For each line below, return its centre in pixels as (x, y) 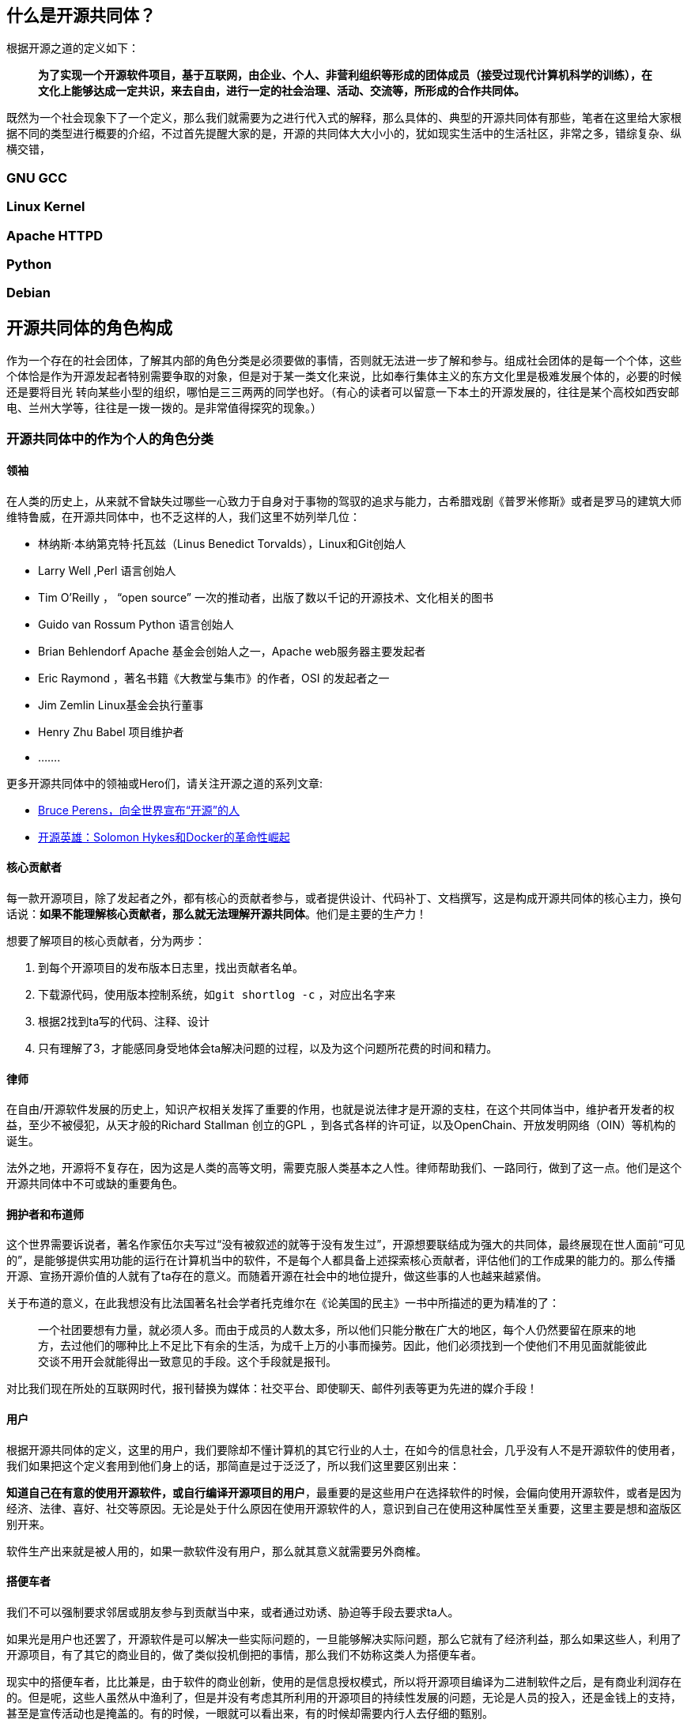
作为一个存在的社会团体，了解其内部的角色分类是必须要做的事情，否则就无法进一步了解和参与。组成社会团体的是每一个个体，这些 (344, 361)
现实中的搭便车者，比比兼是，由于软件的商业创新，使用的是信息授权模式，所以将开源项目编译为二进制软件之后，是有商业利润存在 (344, 1681)
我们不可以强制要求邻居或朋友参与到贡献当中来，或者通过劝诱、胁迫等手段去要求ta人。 (233, 1612)
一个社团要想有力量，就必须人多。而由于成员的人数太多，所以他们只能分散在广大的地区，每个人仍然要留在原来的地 (337, 1330)
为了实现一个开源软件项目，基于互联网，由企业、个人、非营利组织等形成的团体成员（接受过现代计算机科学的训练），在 (345, 75)
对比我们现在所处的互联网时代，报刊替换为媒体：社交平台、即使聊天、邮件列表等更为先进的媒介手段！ (272, 1389)
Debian (28, 293)
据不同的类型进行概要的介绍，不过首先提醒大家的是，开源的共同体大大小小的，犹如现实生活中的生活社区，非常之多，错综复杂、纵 (344, 134)
